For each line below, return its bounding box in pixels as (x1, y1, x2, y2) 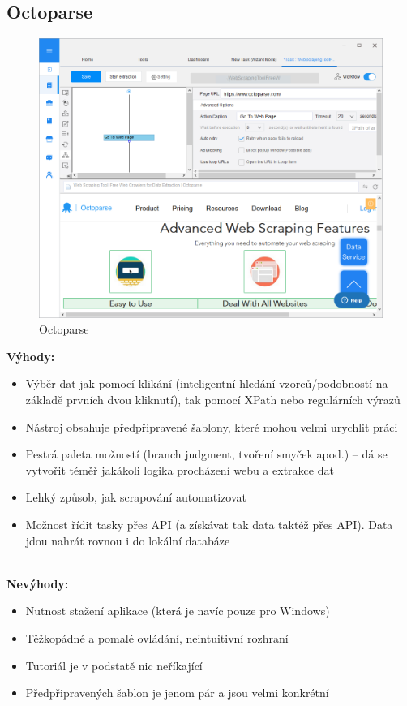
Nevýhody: (6, 575, 69, 592)
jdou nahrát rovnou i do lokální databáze (25, 532, 230, 549)
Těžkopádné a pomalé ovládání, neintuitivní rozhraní (25, 630, 289, 647)
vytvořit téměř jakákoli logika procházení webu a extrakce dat (25, 461, 334, 478)
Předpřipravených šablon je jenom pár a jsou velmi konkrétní (25, 684, 329, 701)
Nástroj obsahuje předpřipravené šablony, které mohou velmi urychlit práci (25, 418, 398, 435)
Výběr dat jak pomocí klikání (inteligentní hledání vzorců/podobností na (25, 375, 388, 392)
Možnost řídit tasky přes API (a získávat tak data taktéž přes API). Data (25, 516, 393, 533)
